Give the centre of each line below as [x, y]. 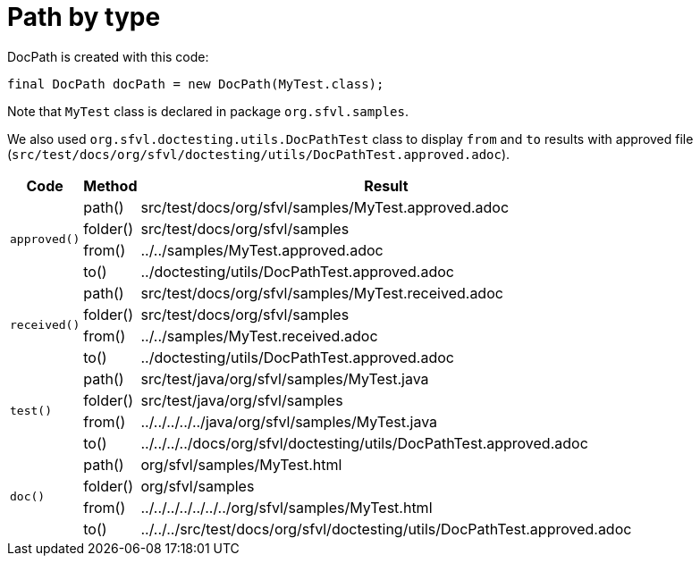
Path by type [84, 17]
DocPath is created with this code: [108, 56]
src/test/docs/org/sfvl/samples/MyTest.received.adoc [322, 293]
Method [110, 185]
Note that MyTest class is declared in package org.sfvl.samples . [208, 111]
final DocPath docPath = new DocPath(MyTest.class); [196, 84]
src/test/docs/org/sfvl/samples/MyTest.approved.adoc [325, 207]
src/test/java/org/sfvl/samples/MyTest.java [285, 378]
